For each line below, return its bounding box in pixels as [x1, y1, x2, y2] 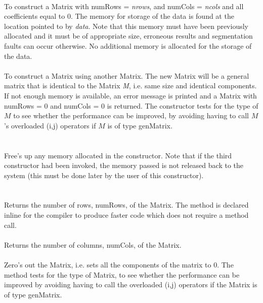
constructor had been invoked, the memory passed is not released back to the [4, 160, 244, 171]
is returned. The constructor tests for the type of [107, 100, 258, 111]
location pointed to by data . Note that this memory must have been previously [4, 20, 248, 31]
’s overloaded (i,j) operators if [4, 120, 96, 130]
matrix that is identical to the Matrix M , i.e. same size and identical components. [4, 80, 257, 91]
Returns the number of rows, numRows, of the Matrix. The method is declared [4, 199, 249, 210]
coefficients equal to [4, 11, 65, 21]
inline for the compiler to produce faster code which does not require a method [4, 210, 249, 220]
